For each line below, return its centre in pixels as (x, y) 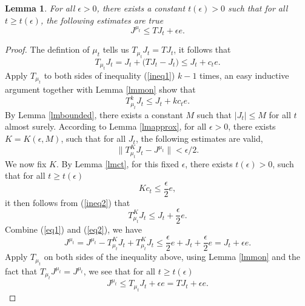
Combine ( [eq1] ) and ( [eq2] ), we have (73, 229)
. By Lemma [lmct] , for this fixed (118, 163)
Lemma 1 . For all (40, 8)
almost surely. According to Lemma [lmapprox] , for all (106, 126)
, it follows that (202, 49)
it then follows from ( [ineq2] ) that (68, 202)
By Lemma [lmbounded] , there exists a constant (94, 114)
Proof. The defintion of (47, 49)
